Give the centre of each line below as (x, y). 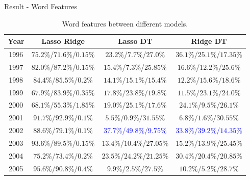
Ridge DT (209, 41)
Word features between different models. (125, 23)
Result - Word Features (41, 6)
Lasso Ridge (63, 41)
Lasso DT (135, 41)
